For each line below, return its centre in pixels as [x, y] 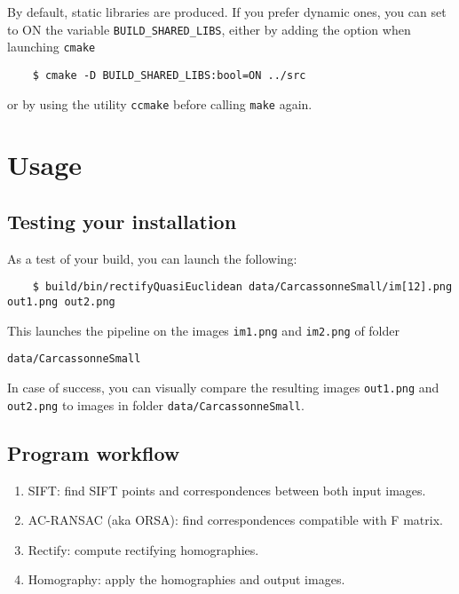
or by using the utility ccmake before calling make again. [160, 103]
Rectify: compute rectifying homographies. [143, 549]
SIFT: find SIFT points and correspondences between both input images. [227, 490]
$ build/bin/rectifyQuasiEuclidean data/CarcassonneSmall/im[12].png [242, 287]
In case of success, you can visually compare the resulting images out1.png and [223, 388]
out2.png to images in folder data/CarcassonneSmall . [156, 404]
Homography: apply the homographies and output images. [186, 579]
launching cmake [51, 47]
